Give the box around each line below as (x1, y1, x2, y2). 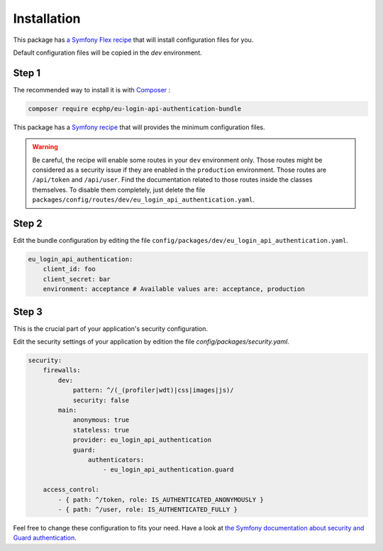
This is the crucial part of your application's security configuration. (13, 324, 209, 333)
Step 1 (13, 67, 41, 79)
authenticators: (87, 456, 145, 464)
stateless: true (72, 426, 130, 434)
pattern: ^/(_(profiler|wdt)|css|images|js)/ (72, 386, 234, 394)
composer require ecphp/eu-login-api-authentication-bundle (28, 104, 242, 113)
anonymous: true (72, 416, 130, 424)
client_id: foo (43, 265, 96, 273)
